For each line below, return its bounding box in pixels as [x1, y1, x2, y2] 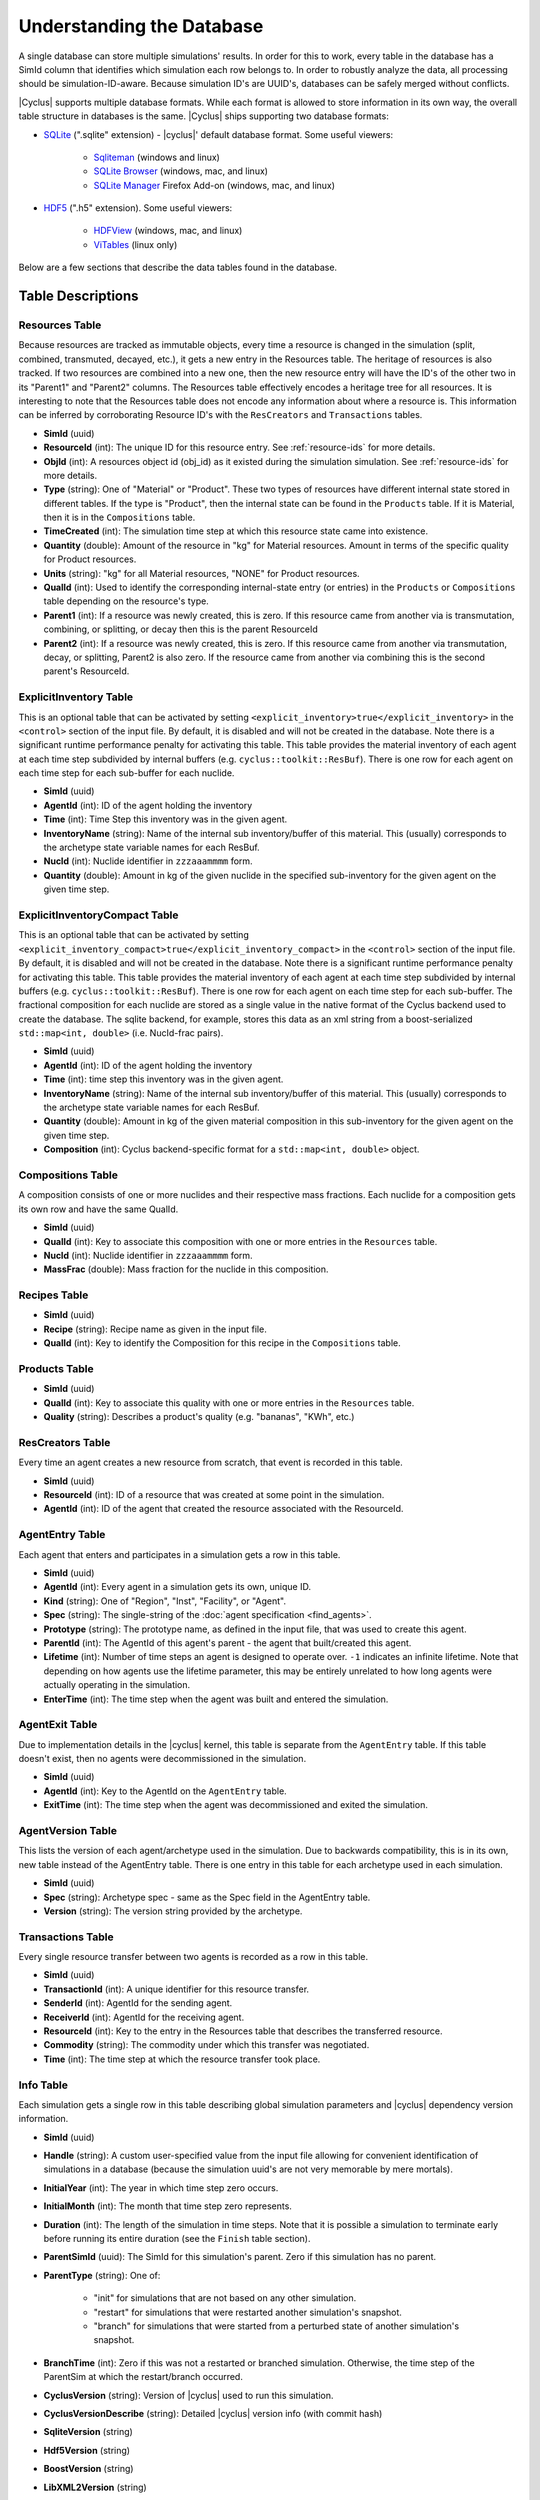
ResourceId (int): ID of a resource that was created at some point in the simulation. [43, 1489, 385, 1501]
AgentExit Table [18, 1718, 98, 1732]
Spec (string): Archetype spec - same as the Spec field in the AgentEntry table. [43, 1891, 371, 1903]
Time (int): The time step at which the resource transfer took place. [43, 2053, 321, 2065]
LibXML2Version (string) [43, 2481, 147, 2493]
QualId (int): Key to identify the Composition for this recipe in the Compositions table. [43, 1337, 402, 1349]
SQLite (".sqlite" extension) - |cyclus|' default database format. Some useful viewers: [43, 128, 394, 140]
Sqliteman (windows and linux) [93, 151, 220, 163]
